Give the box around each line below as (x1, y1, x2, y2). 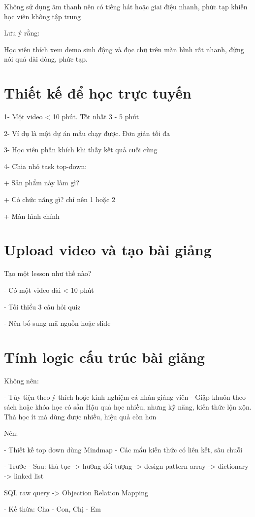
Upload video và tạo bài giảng (4, 240, 212, 260)
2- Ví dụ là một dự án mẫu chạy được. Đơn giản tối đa (4, 128, 170, 138)
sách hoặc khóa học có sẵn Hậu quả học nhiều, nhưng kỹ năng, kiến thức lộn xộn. (4, 402, 252, 412)
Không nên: (4, 375, 39, 385)
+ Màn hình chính (4, 210, 60, 221)
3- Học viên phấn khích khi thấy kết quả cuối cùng (4, 144, 158, 155)
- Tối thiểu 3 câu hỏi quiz (4, 301, 81, 311)
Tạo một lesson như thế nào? (4, 268, 92, 278)
